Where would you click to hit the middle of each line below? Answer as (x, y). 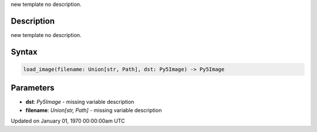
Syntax (24, 52)
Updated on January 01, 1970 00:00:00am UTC (68, 121)
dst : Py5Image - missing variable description (80, 102)
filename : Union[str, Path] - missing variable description (94, 110)
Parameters (33, 88)
